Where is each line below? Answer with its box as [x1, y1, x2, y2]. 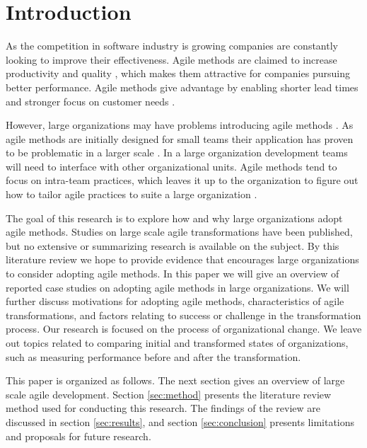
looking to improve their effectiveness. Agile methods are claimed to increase [6, 52, 337, 67]
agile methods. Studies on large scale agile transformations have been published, [6, 224, 353, 239]
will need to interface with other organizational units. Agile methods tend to [6, 159, 337, 173]
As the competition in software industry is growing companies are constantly [6, 38, 338, 53]
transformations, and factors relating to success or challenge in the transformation [6, 307, 361, 322]
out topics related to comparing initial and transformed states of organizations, [6, 335, 349, 350]
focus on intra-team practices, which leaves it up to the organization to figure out [6, 173, 359, 188]
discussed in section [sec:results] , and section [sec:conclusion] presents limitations [6, 414, 355, 429]
